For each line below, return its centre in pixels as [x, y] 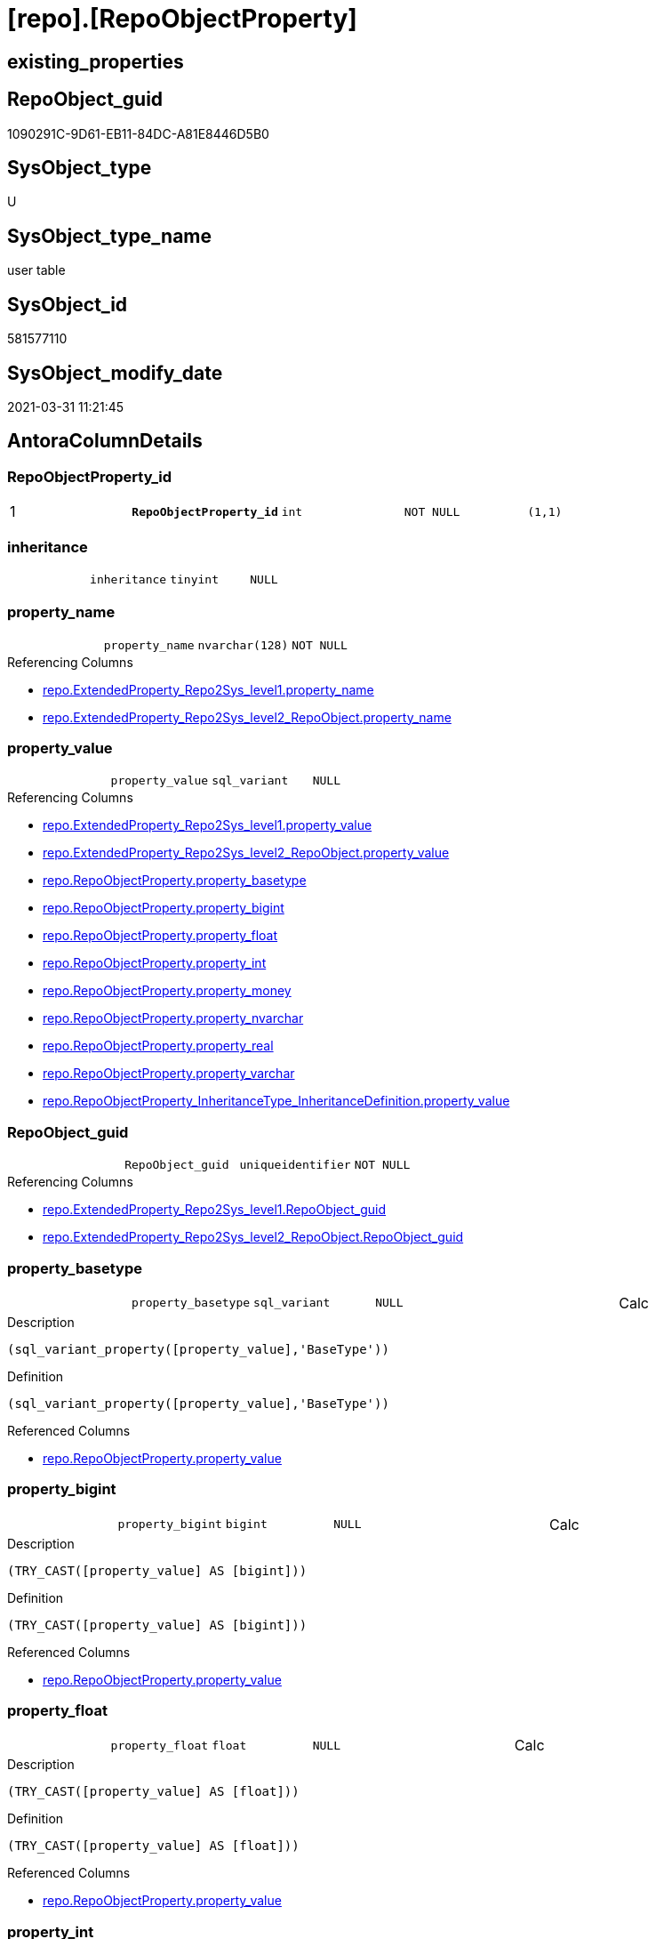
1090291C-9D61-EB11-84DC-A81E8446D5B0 [138, 133]
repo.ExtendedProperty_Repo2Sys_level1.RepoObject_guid [215, 1210]
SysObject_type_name [110, 236]
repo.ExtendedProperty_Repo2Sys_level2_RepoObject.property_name [247, 717]
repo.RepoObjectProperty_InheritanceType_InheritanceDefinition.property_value [276, 1101]
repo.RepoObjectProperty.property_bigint [164, 908]
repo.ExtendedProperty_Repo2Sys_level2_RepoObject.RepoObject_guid [253, 1237]
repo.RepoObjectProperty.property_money [167, 991]
